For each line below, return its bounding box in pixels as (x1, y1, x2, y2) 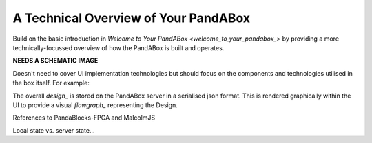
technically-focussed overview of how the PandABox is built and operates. (12, 43, 225, 52)
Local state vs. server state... (12, 126, 95, 134)
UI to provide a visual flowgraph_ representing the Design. (12, 100, 178, 109)
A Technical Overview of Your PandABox (12, 10, 251, 25)
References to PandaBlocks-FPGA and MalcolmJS (12, 113, 156, 122)
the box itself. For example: (12, 79, 90, 87)
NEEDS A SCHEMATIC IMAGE (12, 56, 99, 65)
